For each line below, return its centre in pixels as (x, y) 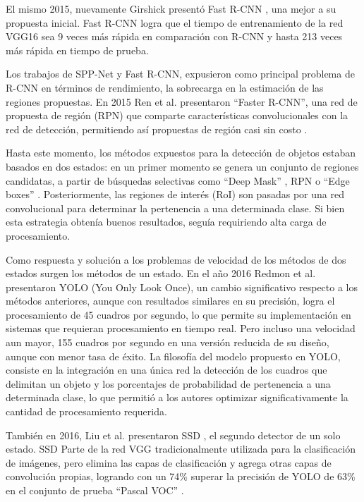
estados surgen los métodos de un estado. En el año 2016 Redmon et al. (161, 273)
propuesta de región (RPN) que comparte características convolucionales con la (177, 115)
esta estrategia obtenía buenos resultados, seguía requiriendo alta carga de (166, 222)
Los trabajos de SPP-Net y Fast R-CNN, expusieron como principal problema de (180, 74)
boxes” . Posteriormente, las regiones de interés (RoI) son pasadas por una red (175, 194)
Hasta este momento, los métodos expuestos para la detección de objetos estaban (181, 153)
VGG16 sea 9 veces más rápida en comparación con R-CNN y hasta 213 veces (174, 36)
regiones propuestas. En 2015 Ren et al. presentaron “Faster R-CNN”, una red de (182, 101)
